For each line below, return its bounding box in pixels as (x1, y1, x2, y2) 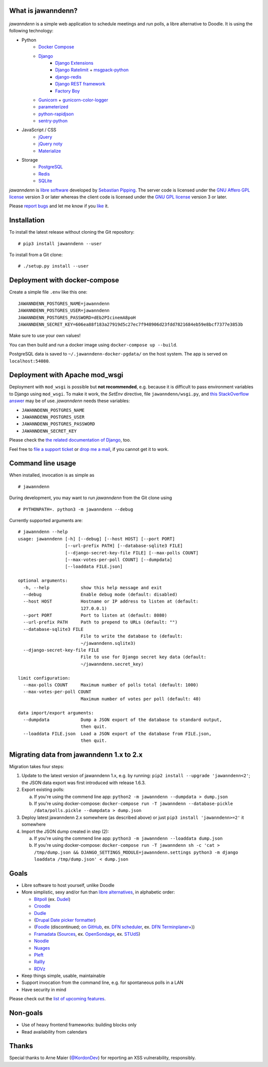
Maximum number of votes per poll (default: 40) (80, 696, 201, 702)
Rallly (34, 959, 45, 965)
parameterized (38, 104, 68, 110)
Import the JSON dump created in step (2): (21, 828, 109, 834)
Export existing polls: (21, 787, 65, 793)
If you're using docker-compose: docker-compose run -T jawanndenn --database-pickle (34, 800, 233, 806)
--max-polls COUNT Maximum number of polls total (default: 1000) (23, 682, 199, 688)
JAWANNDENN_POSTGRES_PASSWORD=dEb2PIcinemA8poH (18, 315, 136, 320)
